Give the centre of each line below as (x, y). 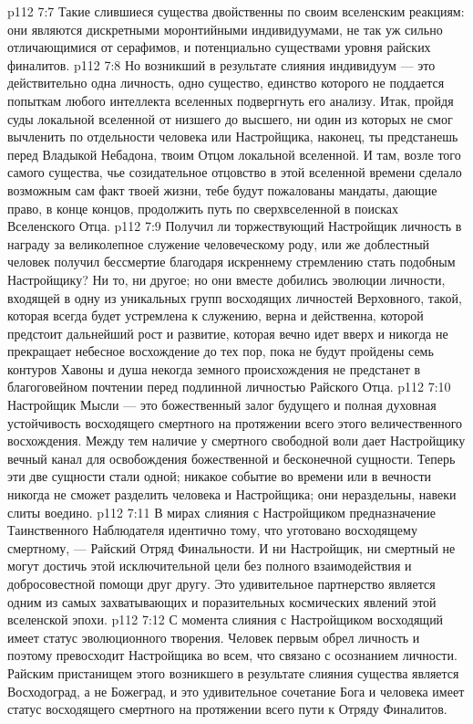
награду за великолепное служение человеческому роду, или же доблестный (219, 243)
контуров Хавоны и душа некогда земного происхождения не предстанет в (214, 368)
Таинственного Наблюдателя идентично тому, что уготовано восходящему (212, 530)
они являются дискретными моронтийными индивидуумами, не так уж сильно (225, 29)
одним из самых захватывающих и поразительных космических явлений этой (222, 601)
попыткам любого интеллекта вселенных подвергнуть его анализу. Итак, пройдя (231, 100)
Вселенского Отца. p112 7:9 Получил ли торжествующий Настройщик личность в (235, 226)
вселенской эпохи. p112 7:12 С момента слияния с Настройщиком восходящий (226, 619)
